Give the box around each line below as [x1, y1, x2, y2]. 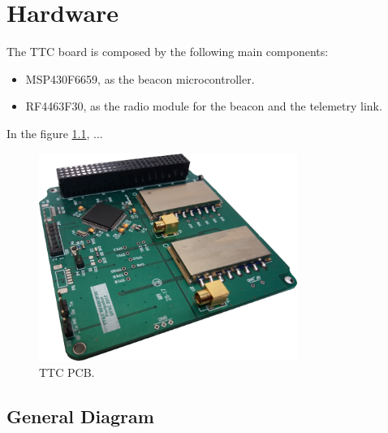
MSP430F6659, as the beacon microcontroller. [25, 70, 255, 87]
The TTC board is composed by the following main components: [6, 43, 329, 60]
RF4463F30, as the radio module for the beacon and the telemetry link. [25, 97, 382, 115]
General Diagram [6, 403, 154, 428]
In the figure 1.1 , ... [6, 124, 103, 141]
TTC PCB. [39, 363, 95, 380]
